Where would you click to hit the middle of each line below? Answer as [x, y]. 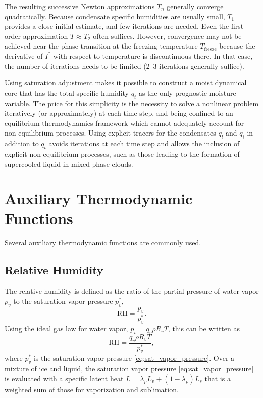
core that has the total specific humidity [67, 92]
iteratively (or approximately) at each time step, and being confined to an [119, 113]
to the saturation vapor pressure [63, 301]
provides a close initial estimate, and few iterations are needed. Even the [117, 26]
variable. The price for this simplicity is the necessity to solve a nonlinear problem [132, 103]
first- [238, 26]
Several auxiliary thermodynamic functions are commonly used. [103, 242]
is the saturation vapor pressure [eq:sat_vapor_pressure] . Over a [134, 358]
